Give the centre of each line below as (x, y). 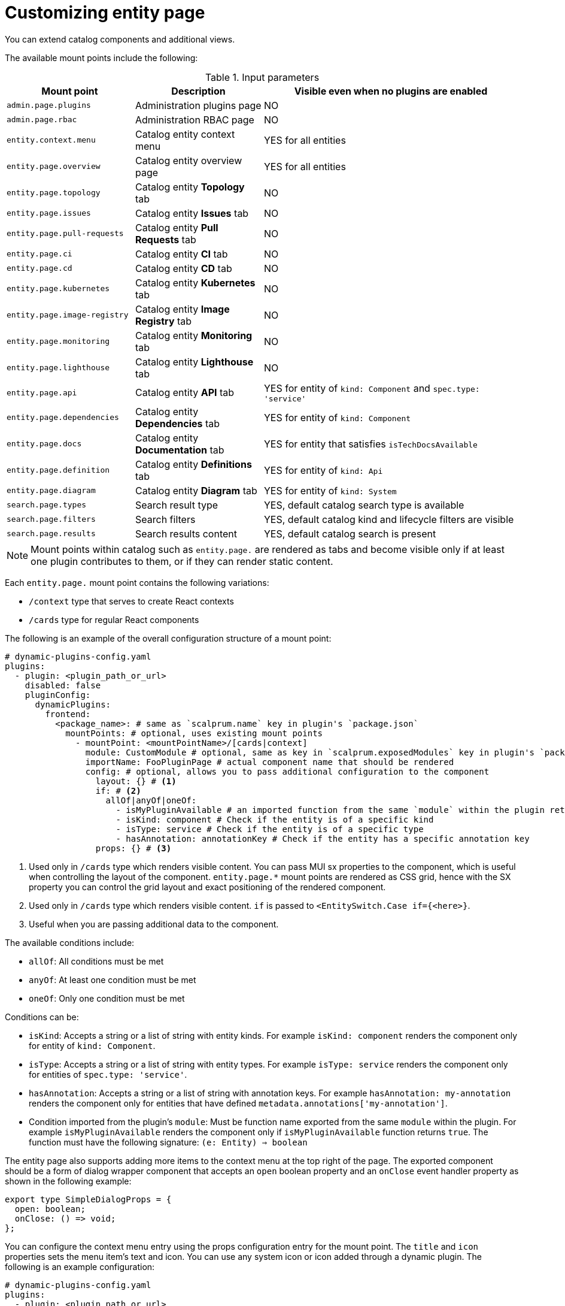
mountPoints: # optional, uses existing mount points (194, 733)
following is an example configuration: (80, 1266)
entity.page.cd (40, 268)
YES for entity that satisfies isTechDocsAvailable (371, 444)
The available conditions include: (70, 942)
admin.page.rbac (42, 120)
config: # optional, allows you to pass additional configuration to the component (287, 771)
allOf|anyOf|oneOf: (151, 800)
